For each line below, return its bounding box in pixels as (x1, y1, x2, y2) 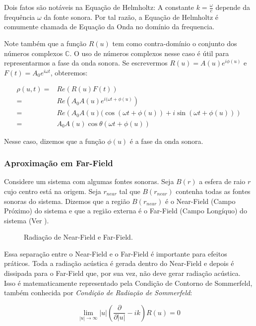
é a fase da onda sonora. (129, 135, 203, 146)
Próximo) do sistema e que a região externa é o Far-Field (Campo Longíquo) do (4, 205, 247, 216)
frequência (4, 11, 35, 22)
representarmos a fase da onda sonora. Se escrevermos (4, 58, 168, 68)
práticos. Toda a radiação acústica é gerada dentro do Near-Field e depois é (4, 258, 234, 268)
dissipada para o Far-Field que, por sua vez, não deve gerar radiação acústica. (4, 268, 241, 278)
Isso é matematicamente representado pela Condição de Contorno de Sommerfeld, (4, 277, 253, 288)
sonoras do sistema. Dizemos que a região (4, 196, 130, 206)
